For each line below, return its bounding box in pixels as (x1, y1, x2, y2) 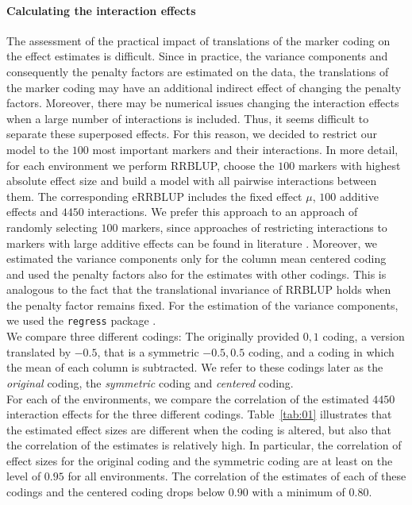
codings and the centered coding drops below (6, 484, 225, 500)
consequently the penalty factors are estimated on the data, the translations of (6, 63, 389, 79)
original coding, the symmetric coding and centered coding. (6, 374, 294, 391)
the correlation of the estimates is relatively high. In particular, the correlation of (6, 437, 402, 453)
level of (6, 468, 41, 484)
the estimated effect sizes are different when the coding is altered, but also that (6, 421, 391, 438)
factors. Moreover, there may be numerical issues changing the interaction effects (6, 94, 399, 111)
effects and (6, 203, 59, 220)
